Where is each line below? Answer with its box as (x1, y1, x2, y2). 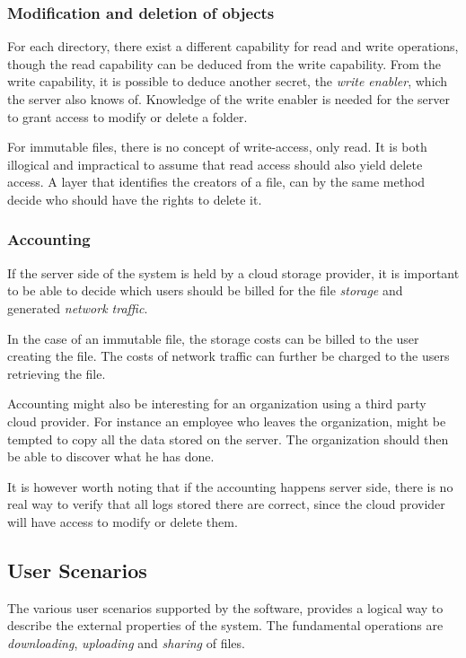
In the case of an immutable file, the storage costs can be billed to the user (7, 329, 419, 347)
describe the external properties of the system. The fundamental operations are (7, 616, 444, 635)
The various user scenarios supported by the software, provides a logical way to (7, 598, 444, 617)
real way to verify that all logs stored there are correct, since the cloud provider (7, 495, 445, 513)
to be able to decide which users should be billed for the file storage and (7, 281, 403, 300)
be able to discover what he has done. (7, 447, 215, 466)
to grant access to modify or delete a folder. (7, 107, 248, 126)
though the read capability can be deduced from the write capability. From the (7, 54, 441, 73)
